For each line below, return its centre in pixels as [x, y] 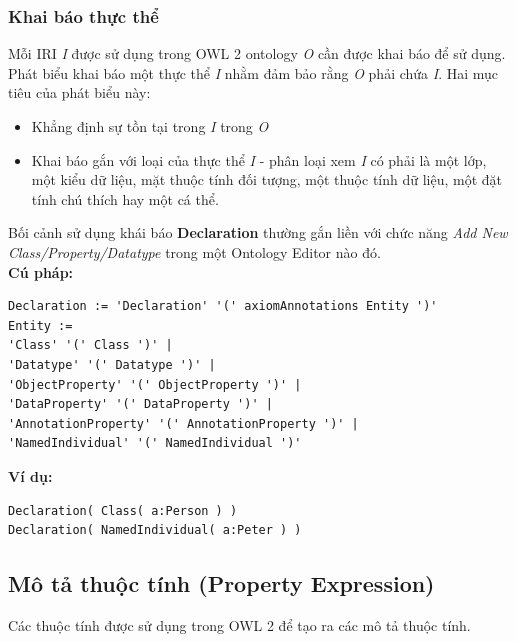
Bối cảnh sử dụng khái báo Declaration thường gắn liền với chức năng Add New [258, 232]
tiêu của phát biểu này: [79, 92]
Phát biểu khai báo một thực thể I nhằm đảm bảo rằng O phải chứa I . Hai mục [253, 72]
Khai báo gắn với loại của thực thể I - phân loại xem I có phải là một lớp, [259, 159]
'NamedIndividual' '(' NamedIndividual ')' [155, 443]
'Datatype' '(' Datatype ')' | [112, 364]
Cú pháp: [41, 271]
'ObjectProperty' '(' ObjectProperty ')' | [155, 384]
